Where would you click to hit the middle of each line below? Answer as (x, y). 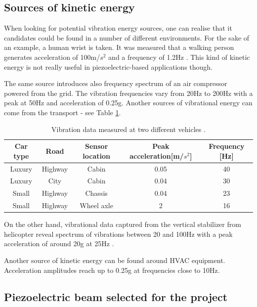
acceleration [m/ (157, 155)
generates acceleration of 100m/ (52, 57)
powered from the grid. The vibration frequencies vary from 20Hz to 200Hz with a (128, 93)
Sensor (96, 146)
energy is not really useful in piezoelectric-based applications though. (108, 66)
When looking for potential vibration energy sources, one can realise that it (118, 28)
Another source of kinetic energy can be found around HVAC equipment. (115, 260)
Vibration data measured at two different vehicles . (128, 129)
